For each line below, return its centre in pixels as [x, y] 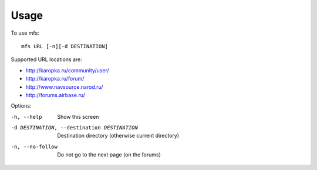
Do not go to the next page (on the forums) [109, 155]
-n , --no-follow [34, 146]
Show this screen [78, 116]
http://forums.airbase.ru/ [55, 95]
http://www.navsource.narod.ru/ [64, 87]
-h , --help [26, 117]
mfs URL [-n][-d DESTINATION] [65, 46]
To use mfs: [25, 33]
